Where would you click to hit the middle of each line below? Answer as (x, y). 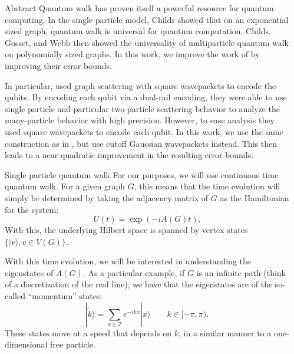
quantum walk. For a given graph (65, 186)
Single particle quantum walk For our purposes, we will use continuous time (142, 174)
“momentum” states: (65, 296)
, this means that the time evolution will (207, 186)
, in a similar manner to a (225, 332)
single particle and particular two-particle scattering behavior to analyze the (143, 108)
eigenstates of (29, 272)
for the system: (32, 209)
